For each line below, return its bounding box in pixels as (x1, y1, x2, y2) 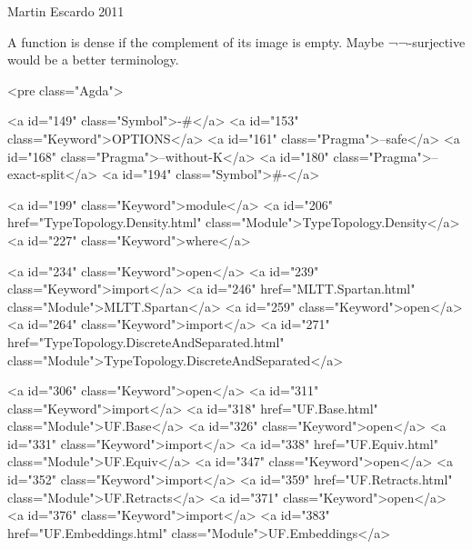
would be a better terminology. (7, 50, 179, 69)
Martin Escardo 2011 (7, 2, 125, 20)
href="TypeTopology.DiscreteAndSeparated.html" (7, 332, 285, 351)
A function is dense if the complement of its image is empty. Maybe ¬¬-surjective (7, 32, 466, 51)
